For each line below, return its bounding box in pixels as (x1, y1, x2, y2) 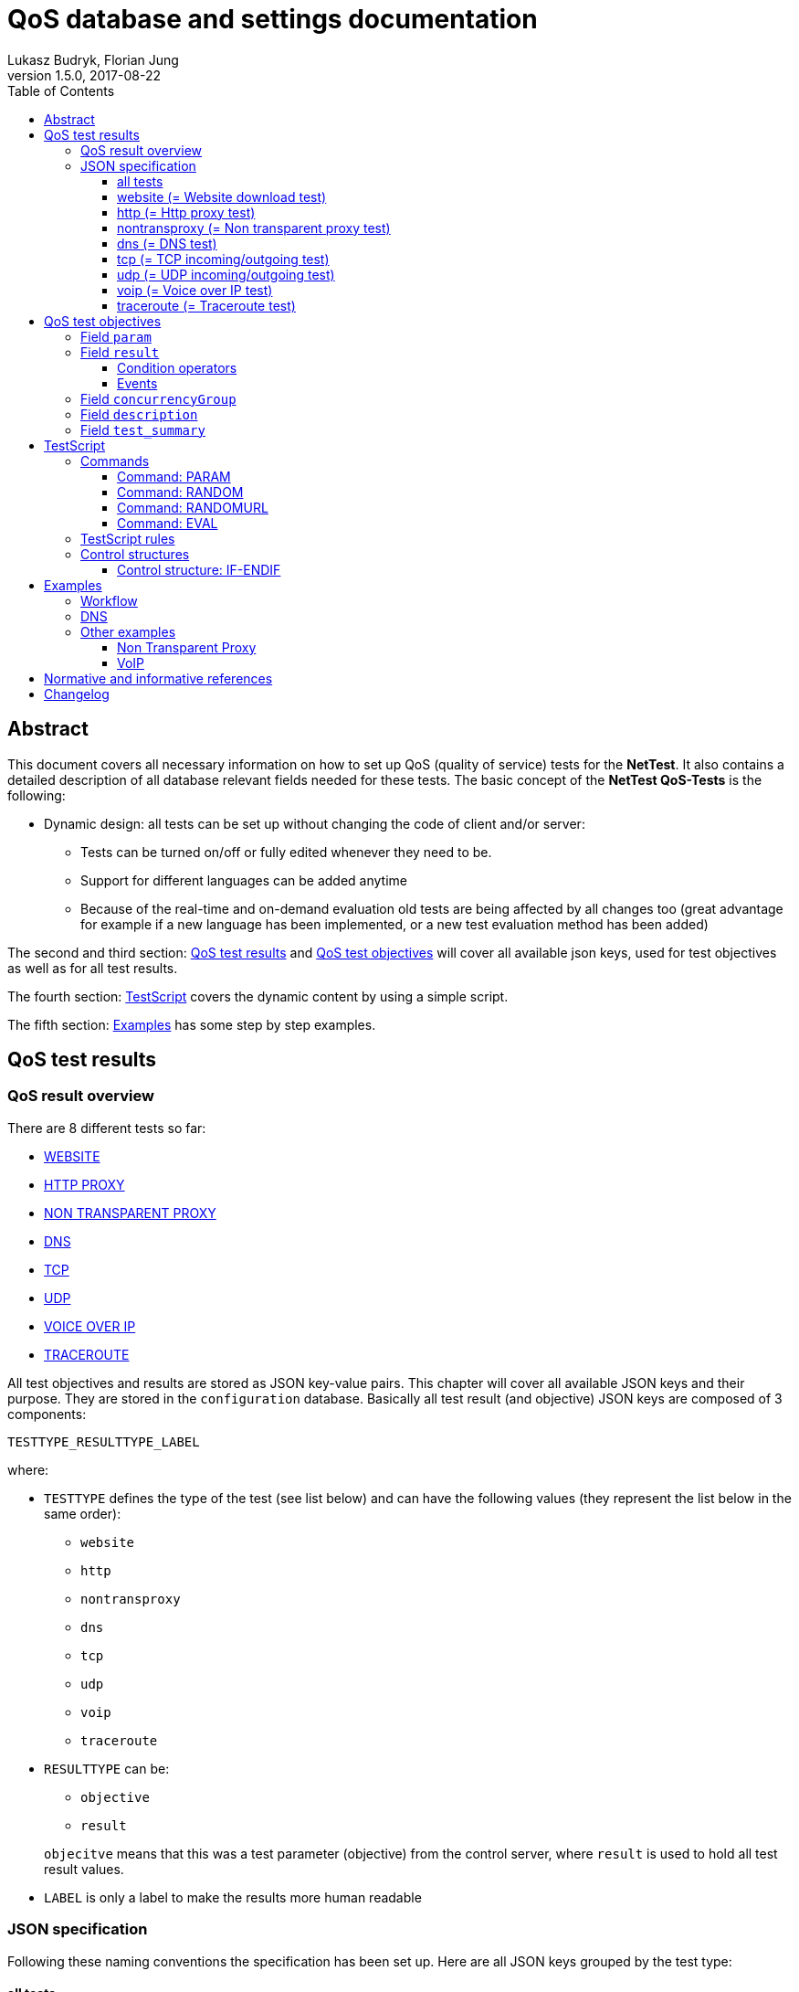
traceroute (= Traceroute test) (117, 297, 296, 313)
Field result (80, 344, 160, 360)
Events (117, 375, 158, 391)
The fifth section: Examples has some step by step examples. (7, 1016, 376, 1033)
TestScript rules (80, 530, 175, 546)
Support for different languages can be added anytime (80, 872, 407, 888)
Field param (80, 328, 152, 344)
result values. (44, 1860, 124, 1877)
